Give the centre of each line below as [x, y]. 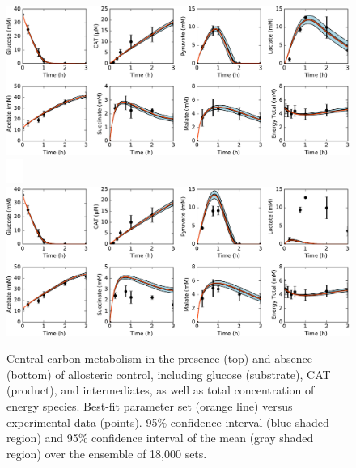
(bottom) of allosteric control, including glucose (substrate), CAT [169, 374]
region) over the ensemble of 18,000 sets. [107, 453]
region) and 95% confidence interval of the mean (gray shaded [160, 438]
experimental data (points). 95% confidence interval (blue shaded [168, 422]
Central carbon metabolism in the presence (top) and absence [159, 358]
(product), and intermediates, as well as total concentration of [161, 390]
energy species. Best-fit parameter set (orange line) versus [150, 406]
